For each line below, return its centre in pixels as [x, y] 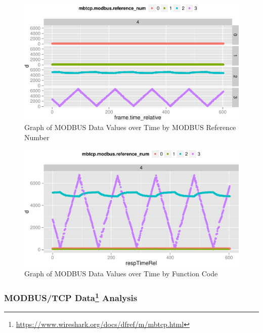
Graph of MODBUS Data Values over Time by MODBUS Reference [130, 127]
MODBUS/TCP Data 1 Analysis [71, 297]
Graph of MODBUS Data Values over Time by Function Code [121, 274]
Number [37, 137]
